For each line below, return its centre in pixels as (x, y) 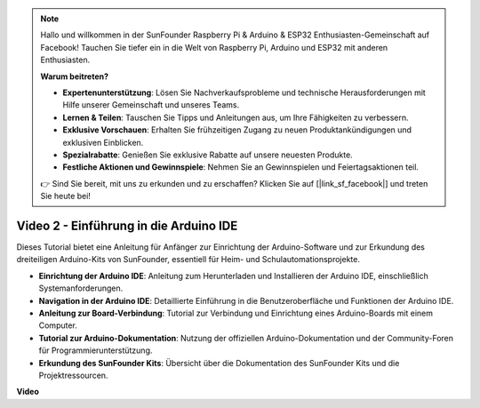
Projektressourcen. (73, 375)
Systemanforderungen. (81, 288)
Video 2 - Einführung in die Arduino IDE (127, 225)
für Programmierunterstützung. (96, 350)
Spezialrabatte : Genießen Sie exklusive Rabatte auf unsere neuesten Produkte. (208, 155)
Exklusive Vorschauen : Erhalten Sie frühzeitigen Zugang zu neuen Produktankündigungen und (237, 130)
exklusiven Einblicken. (103, 142)
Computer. (58, 325)
